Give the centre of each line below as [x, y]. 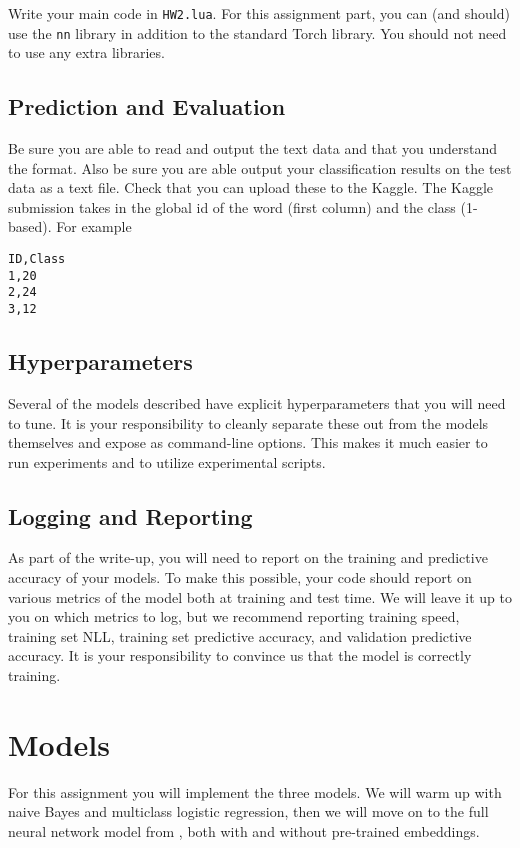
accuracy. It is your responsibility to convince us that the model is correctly [240, 655]
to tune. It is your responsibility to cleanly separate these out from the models [248, 422]
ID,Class [37, 259]
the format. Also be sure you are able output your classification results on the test [260, 167]
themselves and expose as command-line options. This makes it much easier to [248, 442]
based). [30, 226]
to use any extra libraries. [86, 52]
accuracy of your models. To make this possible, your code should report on [240, 577]
